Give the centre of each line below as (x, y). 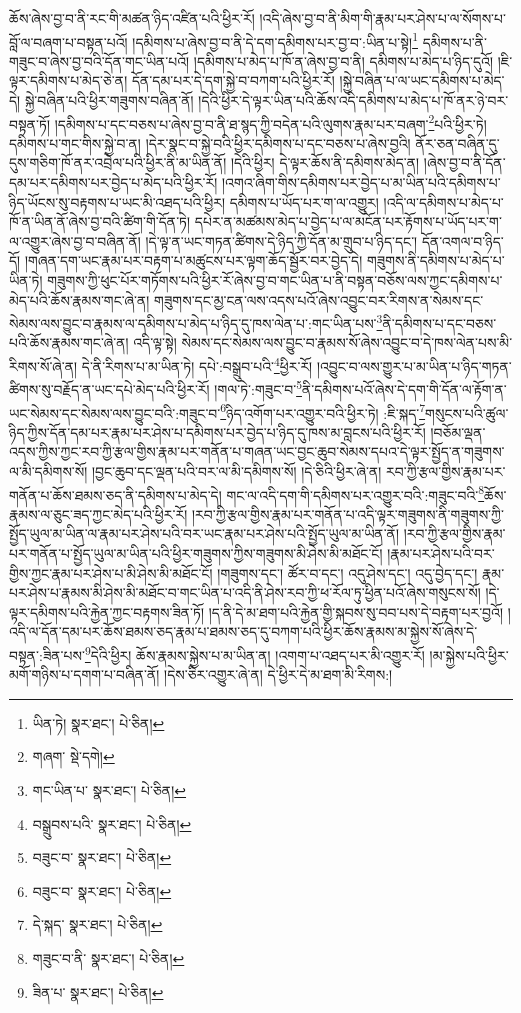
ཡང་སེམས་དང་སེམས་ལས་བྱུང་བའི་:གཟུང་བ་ (115, 412)
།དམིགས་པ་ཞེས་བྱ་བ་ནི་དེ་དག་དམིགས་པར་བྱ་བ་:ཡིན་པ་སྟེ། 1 (275, 40)
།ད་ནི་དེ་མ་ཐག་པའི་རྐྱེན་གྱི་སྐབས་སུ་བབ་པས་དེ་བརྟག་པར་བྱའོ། (355, 611)
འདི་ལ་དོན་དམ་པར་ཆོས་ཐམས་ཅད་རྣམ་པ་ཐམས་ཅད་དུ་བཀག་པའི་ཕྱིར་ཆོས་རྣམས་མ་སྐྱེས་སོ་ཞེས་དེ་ (243, 631)
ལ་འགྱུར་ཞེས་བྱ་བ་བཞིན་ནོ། (75, 240)
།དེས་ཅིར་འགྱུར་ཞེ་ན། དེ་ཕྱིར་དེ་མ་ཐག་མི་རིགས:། (278, 674)
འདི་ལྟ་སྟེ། (155, 342)
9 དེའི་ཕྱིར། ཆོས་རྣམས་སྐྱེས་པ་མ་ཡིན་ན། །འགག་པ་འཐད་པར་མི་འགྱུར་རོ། (254, 653)
